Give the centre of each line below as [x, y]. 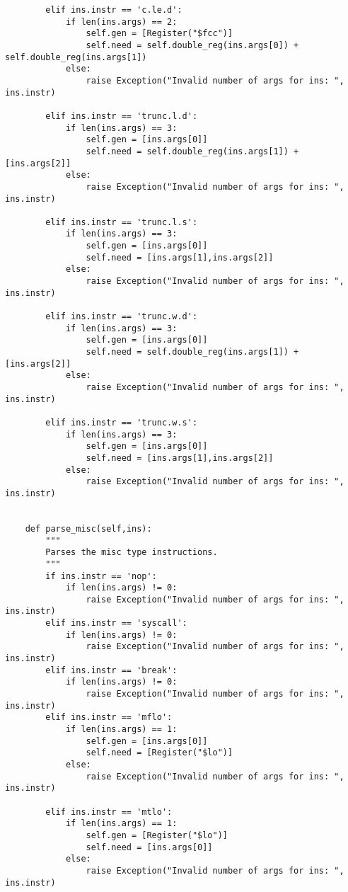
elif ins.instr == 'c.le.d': [114, 10]
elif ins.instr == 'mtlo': [109, 812]
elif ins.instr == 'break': [111, 670]
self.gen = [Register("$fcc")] [159, 34]
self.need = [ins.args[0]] [149, 847]
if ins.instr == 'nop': [101, 576]
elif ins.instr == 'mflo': [109, 717]
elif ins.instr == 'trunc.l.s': [122, 222]
